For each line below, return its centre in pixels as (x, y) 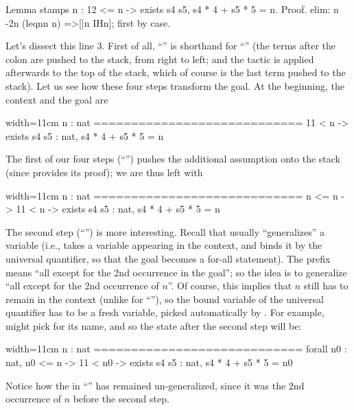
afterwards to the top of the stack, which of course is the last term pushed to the (176, 72)
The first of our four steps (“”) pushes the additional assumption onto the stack (173, 159)
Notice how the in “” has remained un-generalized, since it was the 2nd (155, 385)
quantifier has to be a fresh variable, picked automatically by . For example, (165, 312)
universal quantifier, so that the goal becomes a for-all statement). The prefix (168, 258)
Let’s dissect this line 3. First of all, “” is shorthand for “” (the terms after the (171, 46)
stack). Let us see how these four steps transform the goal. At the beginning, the (175, 85)
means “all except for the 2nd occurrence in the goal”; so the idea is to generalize (176, 272)
